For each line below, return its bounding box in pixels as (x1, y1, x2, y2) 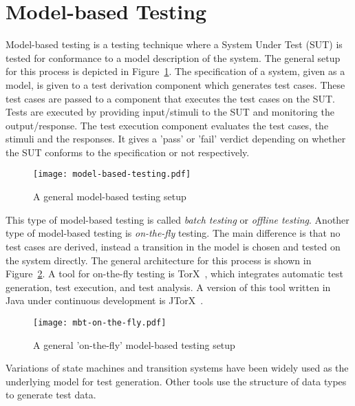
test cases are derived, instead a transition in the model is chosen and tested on (6, 239, 341, 253)
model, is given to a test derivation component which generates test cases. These (6, 77, 345, 92)
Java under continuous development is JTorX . (6, 293, 204, 308)
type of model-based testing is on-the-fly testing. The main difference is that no (6, 226, 341, 240)
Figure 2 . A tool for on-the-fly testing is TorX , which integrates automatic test (6, 266, 344, 281)
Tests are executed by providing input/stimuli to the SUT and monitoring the (6, 105, 334, 119)
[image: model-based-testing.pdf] (33, 169, 191, 180)
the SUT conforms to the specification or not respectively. (6, 145, 250, 159)
